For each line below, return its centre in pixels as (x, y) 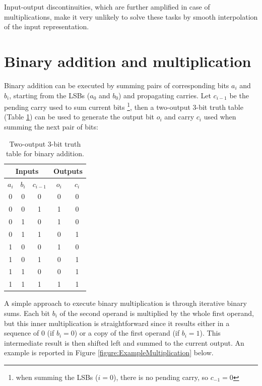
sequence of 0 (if (29, 333)
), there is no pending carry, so (161, 377)
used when (220, 117)
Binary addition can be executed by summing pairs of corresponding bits (117, 85)
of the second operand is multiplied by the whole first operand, (157, 313)
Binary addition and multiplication (128, 61)
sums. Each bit (27, 313)
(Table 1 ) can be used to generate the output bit (79, 117)
